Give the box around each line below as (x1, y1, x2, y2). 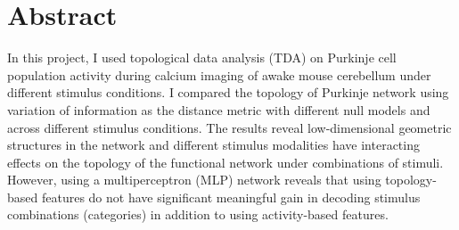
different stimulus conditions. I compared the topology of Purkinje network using (7, 83, 449, 102)
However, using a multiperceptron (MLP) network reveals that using (7, 170, 381, 189)
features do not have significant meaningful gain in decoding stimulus (41, 187, 421, 206)
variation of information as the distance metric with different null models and (7, 100, 430, 119)
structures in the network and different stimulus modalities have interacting (7, 136, 420, 154)
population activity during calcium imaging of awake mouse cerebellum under (7, 65, 431, 84)
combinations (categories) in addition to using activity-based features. (7, 205, 389, 224)
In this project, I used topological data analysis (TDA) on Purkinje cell (7, 48, 397, 67)
